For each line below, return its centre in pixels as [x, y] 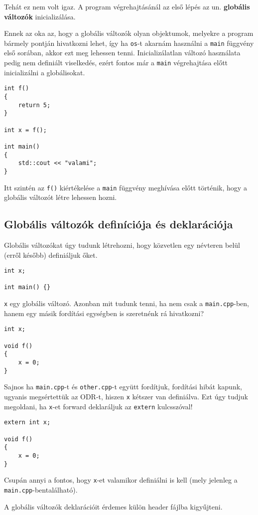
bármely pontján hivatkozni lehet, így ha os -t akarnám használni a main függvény [129, 43]
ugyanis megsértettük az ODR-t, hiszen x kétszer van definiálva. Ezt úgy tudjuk [126, 396]
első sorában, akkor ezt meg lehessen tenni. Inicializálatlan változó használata [122, 53]
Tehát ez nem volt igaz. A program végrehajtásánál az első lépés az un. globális [127, 6]
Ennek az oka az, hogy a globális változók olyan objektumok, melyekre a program [129, 33]
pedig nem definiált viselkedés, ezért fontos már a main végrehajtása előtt [116, 63]
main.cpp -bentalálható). [41, 489]
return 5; [34, 105]
